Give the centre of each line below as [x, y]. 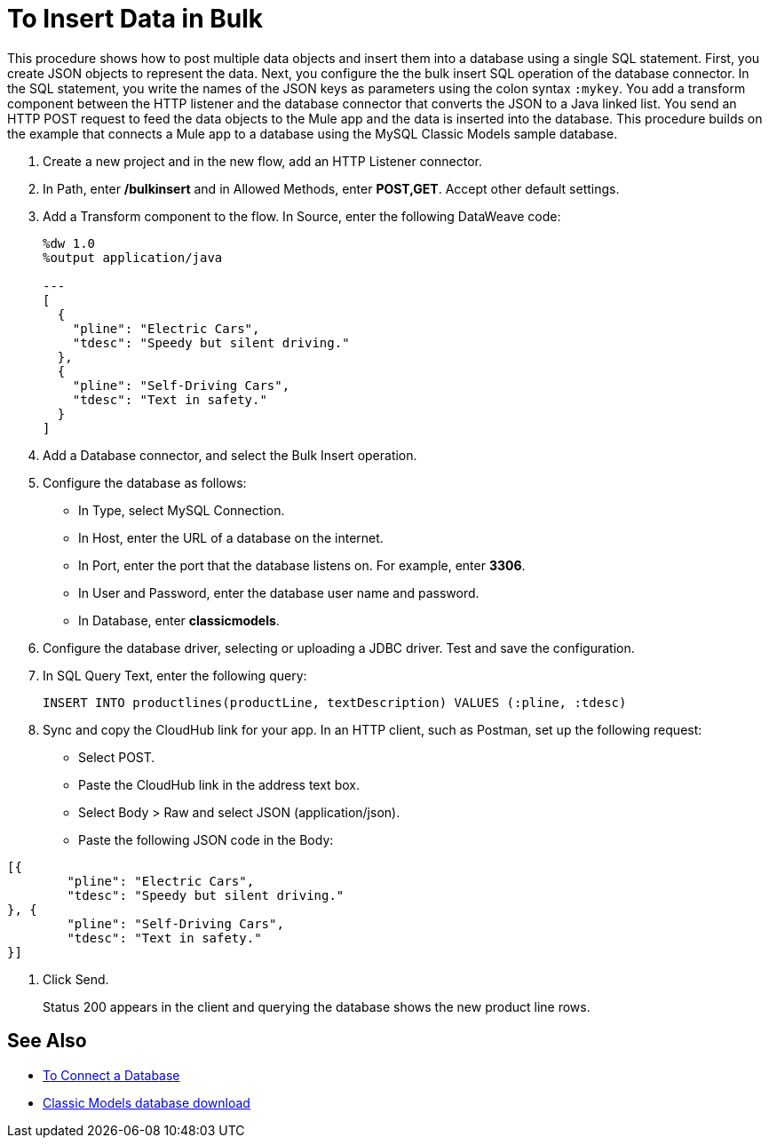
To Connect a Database [111, 1075]
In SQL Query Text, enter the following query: [175, 675]
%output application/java [133, 257]
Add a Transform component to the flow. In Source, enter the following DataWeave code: [302, 216]
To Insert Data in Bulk [135, 19]
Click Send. [76, 979]
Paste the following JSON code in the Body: [206, 839]
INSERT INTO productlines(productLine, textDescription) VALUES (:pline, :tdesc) [335, 702]
